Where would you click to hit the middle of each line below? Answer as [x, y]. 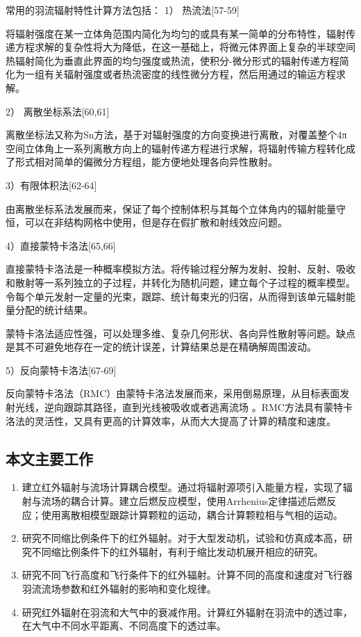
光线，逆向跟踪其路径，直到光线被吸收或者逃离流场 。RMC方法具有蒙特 [179, 407]
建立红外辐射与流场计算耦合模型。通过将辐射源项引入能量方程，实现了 [182, 487]
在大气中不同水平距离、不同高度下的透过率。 [124, 626]
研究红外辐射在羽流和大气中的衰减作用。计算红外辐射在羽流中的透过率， [187, 612]
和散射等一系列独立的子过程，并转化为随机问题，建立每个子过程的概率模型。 [180, 282]
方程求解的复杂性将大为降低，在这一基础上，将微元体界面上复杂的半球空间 [185, 47]
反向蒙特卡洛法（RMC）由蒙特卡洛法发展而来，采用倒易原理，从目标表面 [173, 393]
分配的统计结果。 [54, 310]
